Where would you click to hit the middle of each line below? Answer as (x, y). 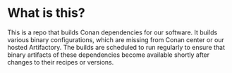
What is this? (47, 13)
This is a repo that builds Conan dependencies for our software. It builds (112, 32)
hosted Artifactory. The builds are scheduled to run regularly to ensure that (116, 47)
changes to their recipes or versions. (61, 62)
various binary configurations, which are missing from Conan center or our (116, 39)
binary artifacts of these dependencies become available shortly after (109, 55)
